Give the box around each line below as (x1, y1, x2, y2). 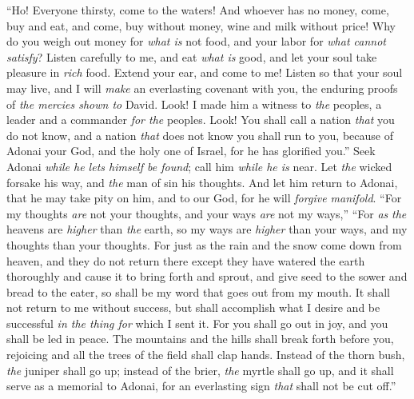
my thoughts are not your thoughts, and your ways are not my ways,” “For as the (6, 205, 407, 221)
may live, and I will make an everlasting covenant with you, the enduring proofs (6, 79, 398, 96)
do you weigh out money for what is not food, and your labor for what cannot (6, 33, 386, 50)
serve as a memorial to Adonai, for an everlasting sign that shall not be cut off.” (6, 377, 396, 394)
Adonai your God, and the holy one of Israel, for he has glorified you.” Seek (6, 142, 376, 159)
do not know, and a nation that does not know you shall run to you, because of (6, 126, 393, 143)
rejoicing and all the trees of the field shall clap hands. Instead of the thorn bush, (6, 346, 405, 363)
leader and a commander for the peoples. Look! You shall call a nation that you (6, 111, 395, 128)
